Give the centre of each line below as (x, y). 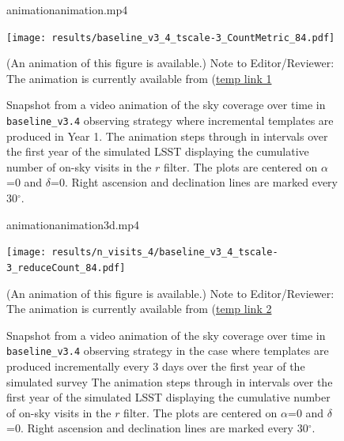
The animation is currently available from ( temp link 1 (139, 78)
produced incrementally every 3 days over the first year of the (156, 366)
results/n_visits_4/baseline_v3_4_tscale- (165, 253)
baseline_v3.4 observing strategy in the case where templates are (168, 351)
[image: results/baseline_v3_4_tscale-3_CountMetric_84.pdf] (171, 38)
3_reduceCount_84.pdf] (66, 268)
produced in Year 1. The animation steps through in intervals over (167, 136)
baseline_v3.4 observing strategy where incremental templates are (170, 121)
